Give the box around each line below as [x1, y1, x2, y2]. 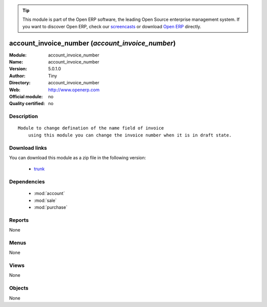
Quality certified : [9, 101, 45, 107]
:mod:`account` [34, 190, 65, 196]
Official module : [9, 94, 43, 100]
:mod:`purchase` [34, 204, 68, 210]
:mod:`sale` [34, 197, 57, 203]
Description [9, 113, 38, 120]
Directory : [9, 80, 31, 86]
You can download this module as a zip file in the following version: [9, 154, 146, 161]
